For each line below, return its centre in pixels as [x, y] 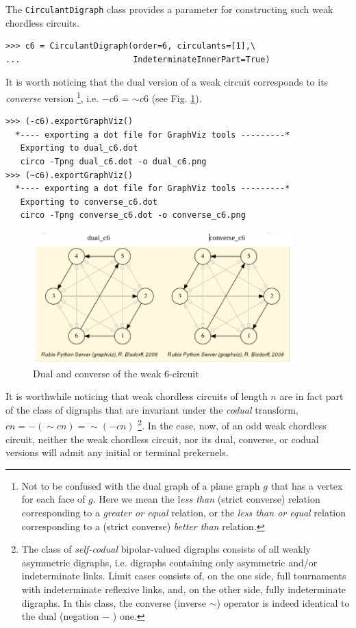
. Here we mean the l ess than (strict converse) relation [206, 499]
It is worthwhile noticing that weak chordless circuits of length [137, 396]
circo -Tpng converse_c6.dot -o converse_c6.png [133, 215]
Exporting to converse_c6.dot [89, 202]
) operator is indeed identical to [283, 602]
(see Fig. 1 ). [177, 98]
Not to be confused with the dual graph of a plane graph [141, 485]
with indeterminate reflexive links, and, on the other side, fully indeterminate [184, 589]
